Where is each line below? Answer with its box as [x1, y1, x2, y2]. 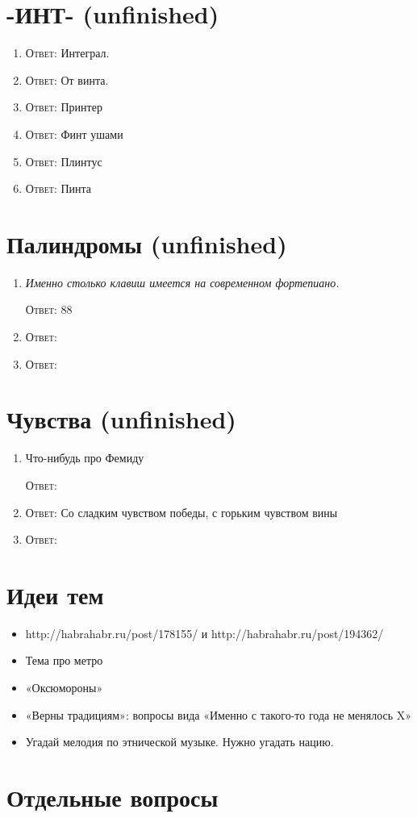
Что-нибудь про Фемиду [25, 449, 144, 466]
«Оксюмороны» [25, 679, 103, 695]
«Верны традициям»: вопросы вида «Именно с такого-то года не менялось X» [25, 706, 412, 723]
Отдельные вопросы [6, 780, 219, 813]
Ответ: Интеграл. [25, 44, 110, 61]
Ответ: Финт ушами [25, 125, 123, 142]
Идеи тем [6, 578, 104, 611]
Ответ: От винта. [25, 71, 109, 88]
